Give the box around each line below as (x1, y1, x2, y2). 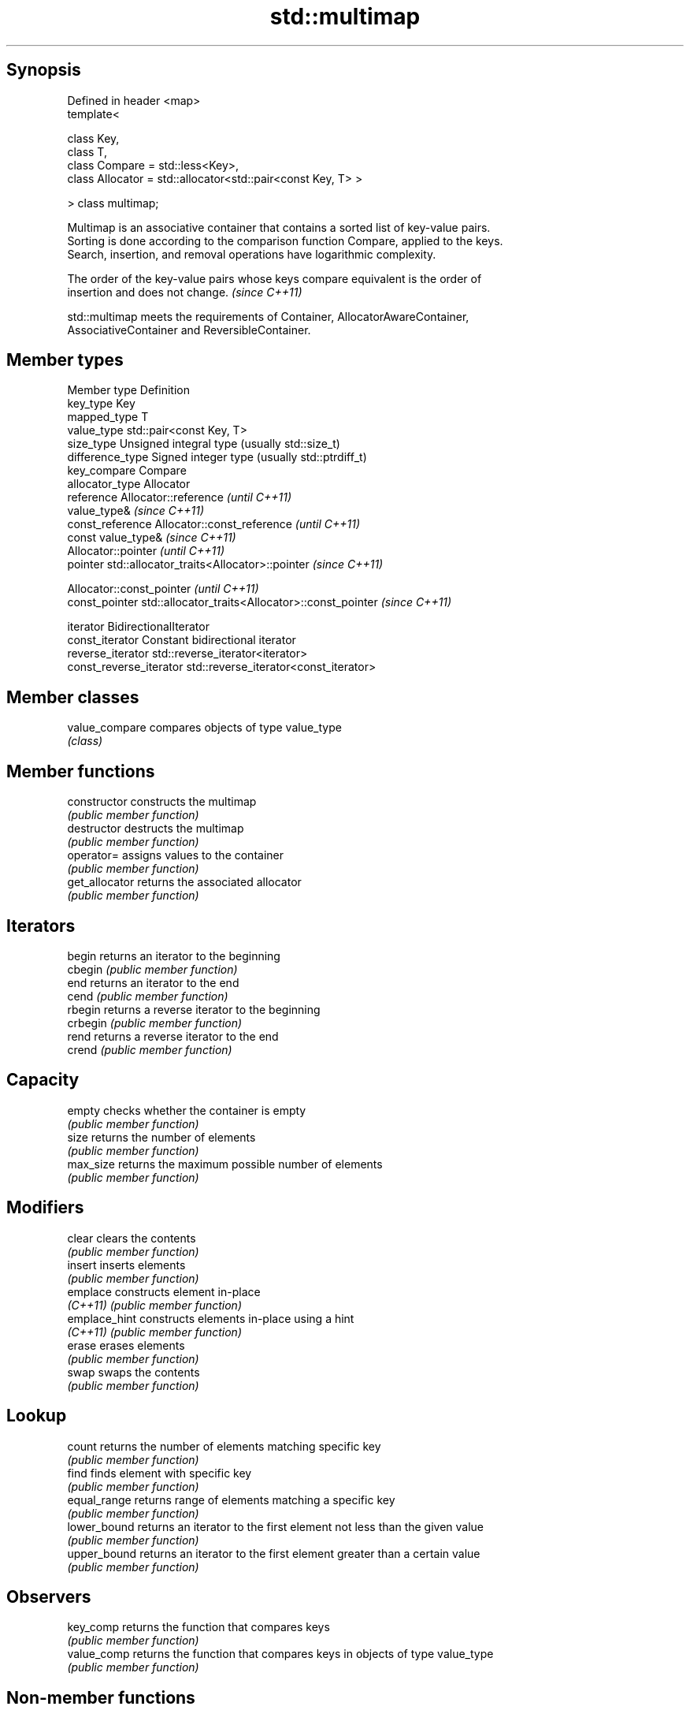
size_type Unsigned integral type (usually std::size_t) (67, 437, 340, 451)
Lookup (6, 1406, 67, 1426)
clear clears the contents (67, 1231, 196, 1245)
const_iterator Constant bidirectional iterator (67, 633, 296, 647)
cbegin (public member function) (67, 962, 238, 976)
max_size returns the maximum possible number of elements (67, 1157, 383, 1171)
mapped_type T (67, 410, 149, 424)
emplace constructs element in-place (67, 1284, 261, 1298)
